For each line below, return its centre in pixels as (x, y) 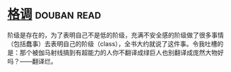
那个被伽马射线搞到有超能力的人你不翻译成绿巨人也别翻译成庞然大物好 (122, 52)
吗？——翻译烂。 (32, 61)
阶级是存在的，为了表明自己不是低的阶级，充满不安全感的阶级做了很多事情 (115, 35)
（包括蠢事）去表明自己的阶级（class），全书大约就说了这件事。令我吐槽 (112, 43)
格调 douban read (54, 14)
